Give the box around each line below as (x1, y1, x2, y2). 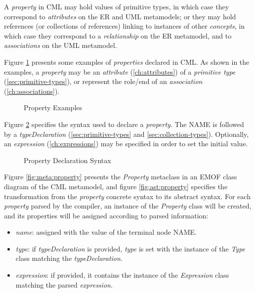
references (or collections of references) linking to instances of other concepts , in (4, 21, 245, 31)
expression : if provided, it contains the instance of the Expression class (15, 270, 229, 280)
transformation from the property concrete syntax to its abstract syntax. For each (4, 191, 251, 201)
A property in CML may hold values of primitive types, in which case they (4, 1, 229, 11)
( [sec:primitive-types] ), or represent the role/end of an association (4, 76, 203, 86)
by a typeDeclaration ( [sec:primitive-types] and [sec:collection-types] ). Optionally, (4, 128, 249, 139)
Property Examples (24, 102, 83, 113)
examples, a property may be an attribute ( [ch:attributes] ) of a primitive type (4, 66, 236, 77)
